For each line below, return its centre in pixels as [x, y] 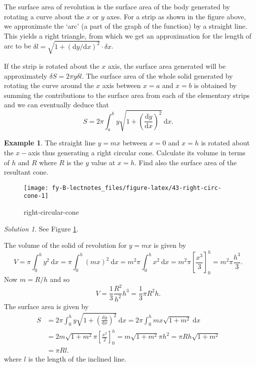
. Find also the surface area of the [185, 162]
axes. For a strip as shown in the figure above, [176, 16]
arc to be [18, 46]
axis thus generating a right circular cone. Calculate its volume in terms [137, 153]
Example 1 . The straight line [50, 143]
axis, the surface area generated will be [167, 66]
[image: [36, 188]
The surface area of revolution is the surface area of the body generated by [117, 6]
